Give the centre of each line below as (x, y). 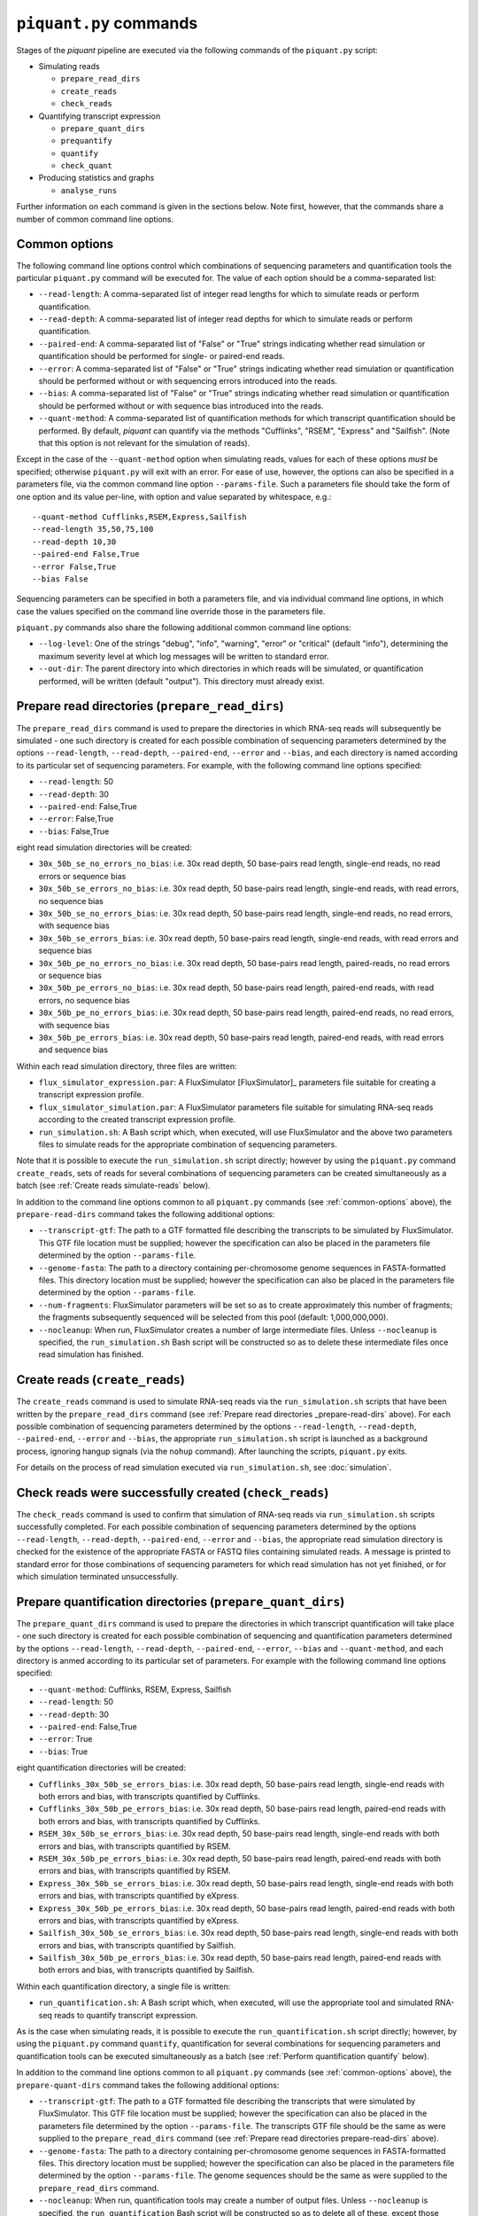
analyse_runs (89, 190)
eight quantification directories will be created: (101, 1767)
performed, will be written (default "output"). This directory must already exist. (181, 681)
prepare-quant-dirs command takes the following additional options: (148, 2085)
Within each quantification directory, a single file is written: (123, 1986)
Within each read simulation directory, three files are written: (127, 1066)
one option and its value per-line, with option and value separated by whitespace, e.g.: (174, 496)
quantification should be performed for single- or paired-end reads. (162, 356)
